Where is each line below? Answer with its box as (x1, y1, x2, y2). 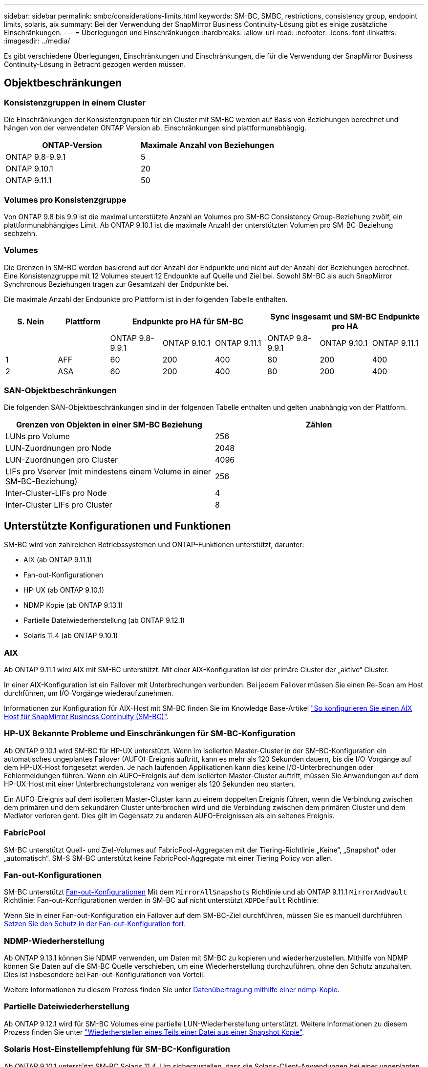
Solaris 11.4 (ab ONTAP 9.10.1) (23, 631, 118, 640)
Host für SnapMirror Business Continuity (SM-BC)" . (4, 712, 169, 721)
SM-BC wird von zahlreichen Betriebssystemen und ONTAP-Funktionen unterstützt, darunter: (4, 540, 304, 549)
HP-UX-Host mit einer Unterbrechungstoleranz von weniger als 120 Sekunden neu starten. (4, 779, 296, 788)
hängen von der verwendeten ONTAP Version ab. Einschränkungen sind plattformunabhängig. (4, 124, 307, 132)
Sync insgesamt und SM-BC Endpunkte (270, 311, 420, 321)
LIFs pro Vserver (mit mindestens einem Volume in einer (5, 467, 211, 477)
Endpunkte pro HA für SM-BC (132, 316, 244, 326)
